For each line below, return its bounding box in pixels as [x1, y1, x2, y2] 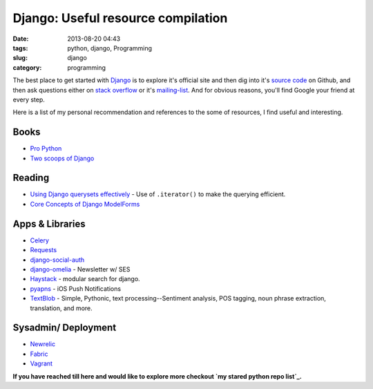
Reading [12, 172, 50, 184]
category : [12, 63, 42, 72]
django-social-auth [30, 256, 85, 264]
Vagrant [30, 359, 53, 368]
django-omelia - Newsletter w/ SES [30, 265, 131, 273]
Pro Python [30, 144, 62, 153]
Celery [30, 236, 50, 245]
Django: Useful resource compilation [12, 10, 228, 26]
